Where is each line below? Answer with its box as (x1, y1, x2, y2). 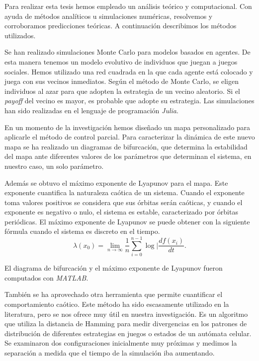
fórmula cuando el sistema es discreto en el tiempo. (4, 226, 160, 236)
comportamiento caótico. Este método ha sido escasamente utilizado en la (4, 298, 229, 309)
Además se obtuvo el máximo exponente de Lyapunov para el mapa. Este (4, 177, 228, 188)
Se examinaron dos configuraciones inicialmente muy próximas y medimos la (4, 338, 237, 348)
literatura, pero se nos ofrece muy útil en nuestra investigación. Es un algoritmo (4, 308, 248, 319)
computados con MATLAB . (4, 272, 88, 283)
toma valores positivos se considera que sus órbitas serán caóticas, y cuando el (4, 197, 243, 207)
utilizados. (4, 30, 36, 40)
